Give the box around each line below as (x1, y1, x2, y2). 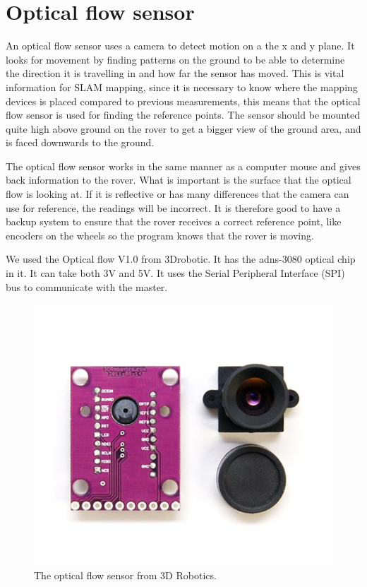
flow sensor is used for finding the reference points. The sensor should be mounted (6, 107, 361, 122)
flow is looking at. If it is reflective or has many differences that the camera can (6, 186, 349, 201)
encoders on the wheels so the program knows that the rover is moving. (6, 227, 314, 242)
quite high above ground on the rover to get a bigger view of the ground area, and (6, 121, 361, 136)
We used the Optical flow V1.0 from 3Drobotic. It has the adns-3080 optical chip (6, 251, 356, 266)
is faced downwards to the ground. (6, 135, 155, 150)
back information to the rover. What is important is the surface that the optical (6, 172, 351, 187)
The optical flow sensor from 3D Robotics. (34, 568, 217, 583)
